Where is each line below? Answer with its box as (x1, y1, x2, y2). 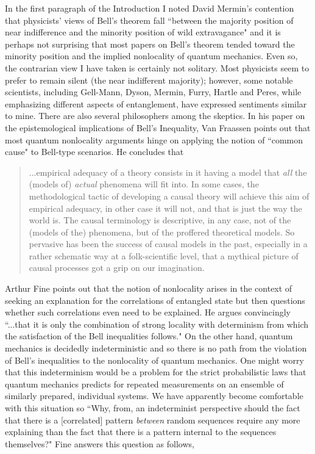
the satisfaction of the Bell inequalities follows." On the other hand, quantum (5, 330, 293, 342)
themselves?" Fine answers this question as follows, (5, 437, 194, 450)
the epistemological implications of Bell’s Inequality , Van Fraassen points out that (5, 121, 311, 134)
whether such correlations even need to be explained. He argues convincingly (5, 306, 291, 319)
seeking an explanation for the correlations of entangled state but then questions (5, 294, 305, 306)
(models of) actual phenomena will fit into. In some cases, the (29, 178, 259, 190)
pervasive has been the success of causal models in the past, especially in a (29, 237, 308, 250)
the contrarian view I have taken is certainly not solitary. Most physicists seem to (5, 61, 310, 74)
